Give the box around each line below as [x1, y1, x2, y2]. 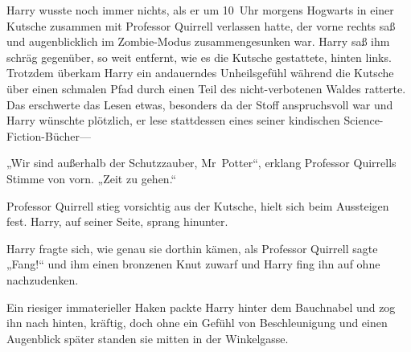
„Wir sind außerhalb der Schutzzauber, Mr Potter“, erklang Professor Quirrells [6, 154, 397, 171]
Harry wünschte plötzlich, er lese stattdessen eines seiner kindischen [6, 112, 340, 129]
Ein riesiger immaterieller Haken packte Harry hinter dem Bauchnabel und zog [6, 298, 396, 315]
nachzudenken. [6, 271, 79, 288]
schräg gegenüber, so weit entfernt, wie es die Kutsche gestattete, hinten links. [6, 48, 392, 65]
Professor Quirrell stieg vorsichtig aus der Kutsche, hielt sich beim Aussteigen [6, 197, 389, 214]
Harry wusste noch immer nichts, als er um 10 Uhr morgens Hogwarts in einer [6, 2, 394, 18]
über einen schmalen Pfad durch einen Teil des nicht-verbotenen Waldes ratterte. [6, 80, 406, 96]
